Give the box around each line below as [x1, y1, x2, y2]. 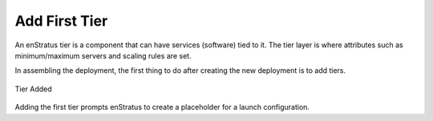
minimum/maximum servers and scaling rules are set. [14, 50, 192, 60]
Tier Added [14, 84, 52, 94]
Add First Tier [14, 12, 108, 30]
